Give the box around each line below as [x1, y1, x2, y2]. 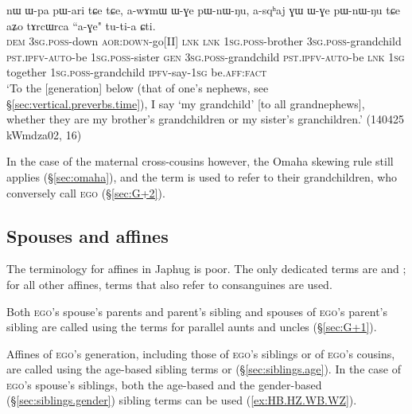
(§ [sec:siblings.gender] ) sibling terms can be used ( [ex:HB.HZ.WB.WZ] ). [6, 392, 357, 408]
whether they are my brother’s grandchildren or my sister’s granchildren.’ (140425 [6, 111, 405, 127]
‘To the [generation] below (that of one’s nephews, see [6, 79, 269, 96]
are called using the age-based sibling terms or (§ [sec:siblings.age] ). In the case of [6, 361, 401, 377]
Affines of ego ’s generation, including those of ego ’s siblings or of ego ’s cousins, [6, 345, 395, 361]
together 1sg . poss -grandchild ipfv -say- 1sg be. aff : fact [6, 64, 267, 80]
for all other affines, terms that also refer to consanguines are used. [6, 275, 332, 292]
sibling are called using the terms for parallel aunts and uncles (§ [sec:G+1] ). [6, 318, 377, 335]
